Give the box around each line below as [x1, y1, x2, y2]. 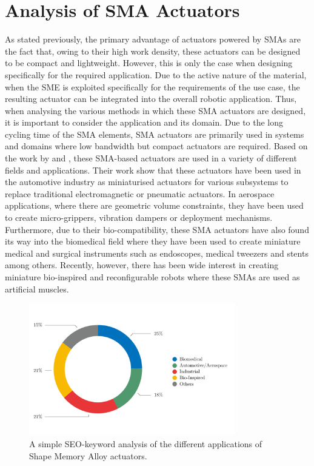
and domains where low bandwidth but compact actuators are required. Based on [5, 140, 308, 152]
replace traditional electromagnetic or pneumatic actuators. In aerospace [5, 187, 275, 200]
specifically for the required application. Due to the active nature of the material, [5, 68, 307, 81]
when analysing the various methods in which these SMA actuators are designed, [5, 104, 306, 116]
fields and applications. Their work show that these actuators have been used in [5, 163, 301, 176]
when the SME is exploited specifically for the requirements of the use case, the [5, 80, 300, 93]
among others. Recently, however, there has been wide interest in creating [5, 258, 279, 271]
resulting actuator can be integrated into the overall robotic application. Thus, [5, 92, 297, 105]
